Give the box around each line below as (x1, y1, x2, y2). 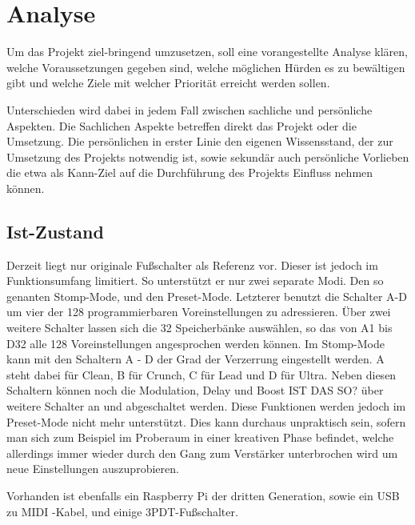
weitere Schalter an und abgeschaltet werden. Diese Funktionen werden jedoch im (6, 398, 406, 415)
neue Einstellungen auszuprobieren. (6, 460, 179, 477)
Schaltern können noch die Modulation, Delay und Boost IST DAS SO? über (6, 382, 384, 399)
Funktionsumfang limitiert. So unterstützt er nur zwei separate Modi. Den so (6, 272, 384, 289)
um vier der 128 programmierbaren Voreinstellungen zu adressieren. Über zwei (6, 303, 391, 320)
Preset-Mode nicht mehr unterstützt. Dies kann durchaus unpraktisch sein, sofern (6, 413, 406, 430)
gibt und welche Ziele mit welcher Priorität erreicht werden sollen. (6, 74, 330, 91)
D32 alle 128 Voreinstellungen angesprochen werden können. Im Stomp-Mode (6, 335, 385, 351)
